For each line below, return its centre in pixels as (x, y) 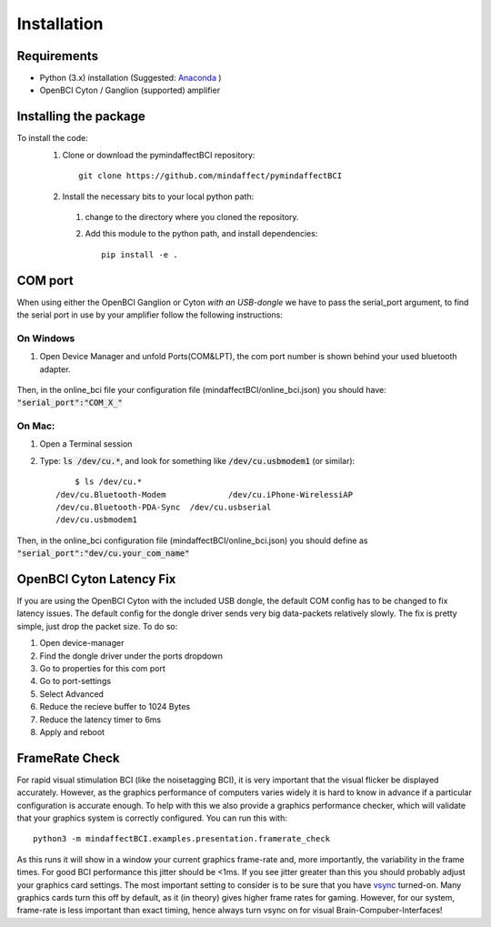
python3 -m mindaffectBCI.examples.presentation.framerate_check (182, 839)
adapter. (55, 369)
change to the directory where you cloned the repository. (192, 217)
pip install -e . (140, 254)
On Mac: (36, 426)
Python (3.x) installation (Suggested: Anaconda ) (130, 78)
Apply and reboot (72, 732)
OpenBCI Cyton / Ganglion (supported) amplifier (130, 90)
